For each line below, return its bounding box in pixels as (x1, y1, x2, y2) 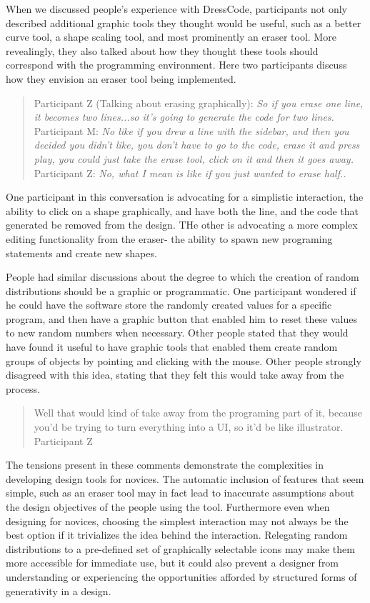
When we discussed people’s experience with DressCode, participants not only (6, 1, 347, 16)
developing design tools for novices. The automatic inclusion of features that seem (6, 471, 364, 486)
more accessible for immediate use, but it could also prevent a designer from (6, 555, 339, 570)
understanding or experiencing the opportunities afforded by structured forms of (6, 569, 357, 584)
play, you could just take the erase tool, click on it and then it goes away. (34, 151, 354, 166)
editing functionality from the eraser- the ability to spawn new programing (6, 231, 333, 246)
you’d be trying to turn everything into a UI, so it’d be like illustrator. (34, 419, 344, 434)
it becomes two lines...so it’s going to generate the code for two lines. (34, 109, 334, 124)
